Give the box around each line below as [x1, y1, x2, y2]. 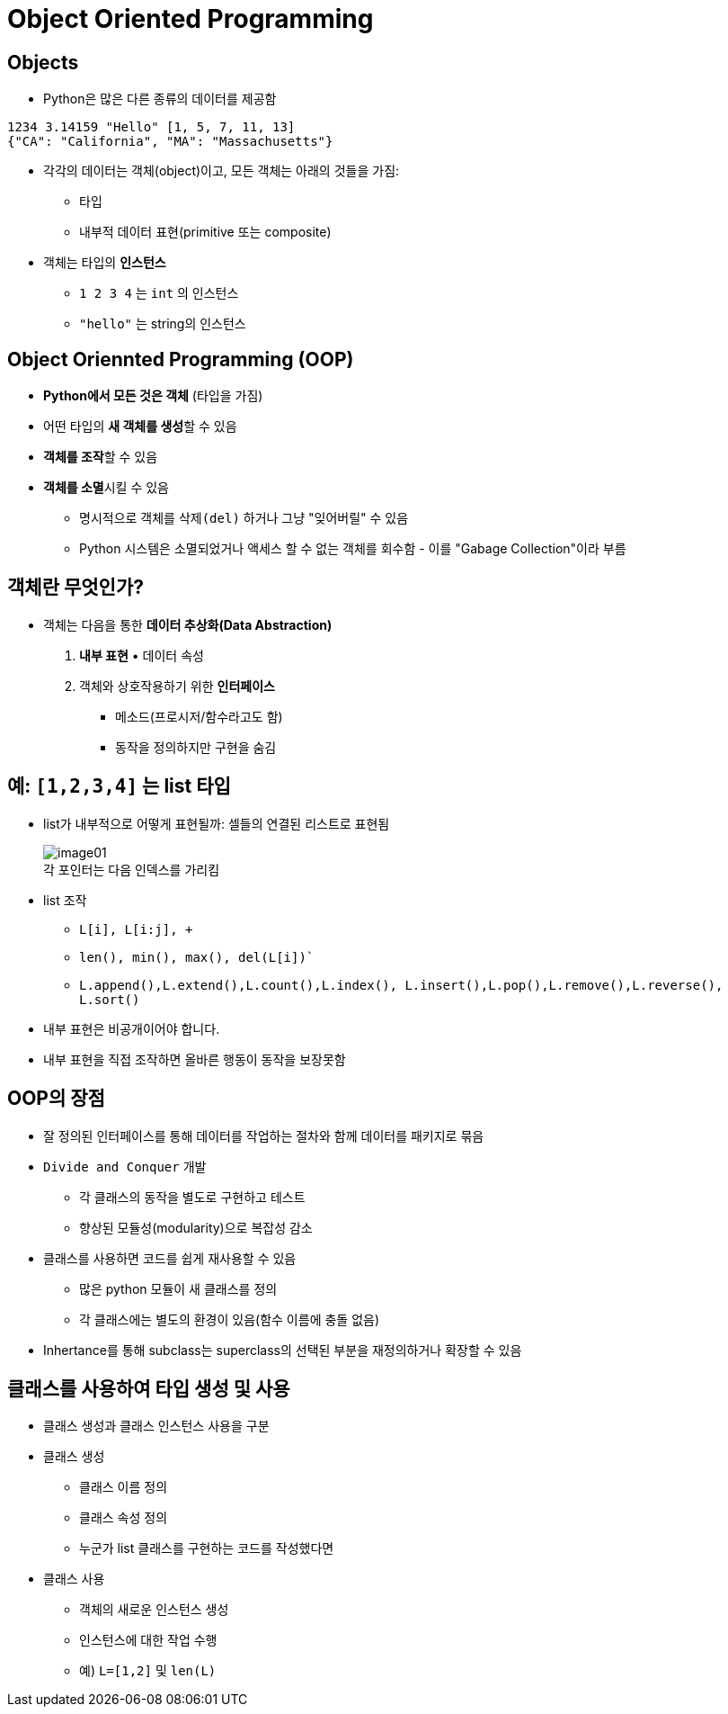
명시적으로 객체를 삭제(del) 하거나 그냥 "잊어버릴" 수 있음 [79, 510, 409, 526]
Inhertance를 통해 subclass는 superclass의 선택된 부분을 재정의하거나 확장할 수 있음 [43, 1342, 522, 1358]
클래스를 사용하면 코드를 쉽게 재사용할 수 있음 [43, 1250, 297, 1266]
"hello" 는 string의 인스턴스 [79, 316, 246, 332]
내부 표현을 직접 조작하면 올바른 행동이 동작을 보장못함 [43, 1051, 346, 1067]
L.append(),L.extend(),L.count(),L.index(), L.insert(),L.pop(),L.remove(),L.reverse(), [79, 977, 724, 992]
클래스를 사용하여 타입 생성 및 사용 [7, 1377, 290, 1400]
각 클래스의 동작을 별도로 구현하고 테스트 [79, 1189, 306, 1205]
